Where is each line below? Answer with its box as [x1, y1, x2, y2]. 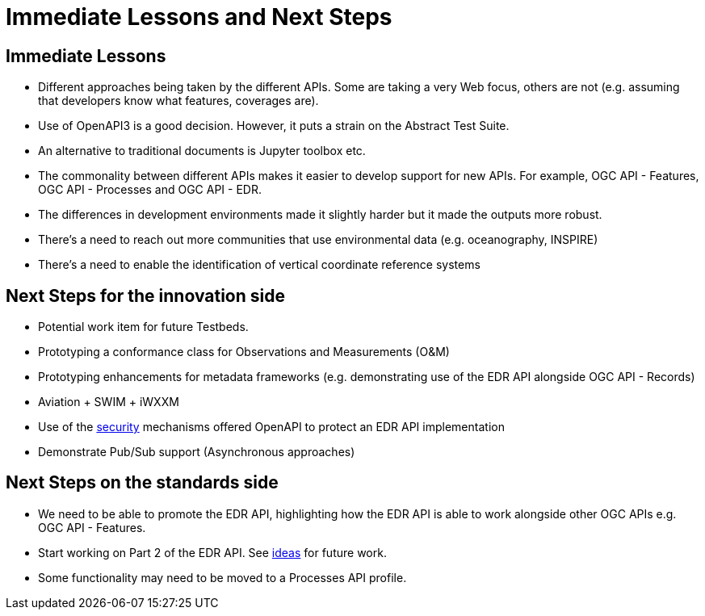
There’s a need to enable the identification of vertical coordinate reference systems [38, 258, 480, 272]
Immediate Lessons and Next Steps [6, 3, 392, 31]
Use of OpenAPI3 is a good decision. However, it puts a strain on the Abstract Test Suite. [38, 119, 510, 133]
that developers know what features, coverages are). [38, 94, 319, 108]
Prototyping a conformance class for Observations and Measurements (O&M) [38, 345, 450, 359]
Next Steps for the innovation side [6, 285, 285, 306]
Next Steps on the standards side [6, 472, 279, 493]
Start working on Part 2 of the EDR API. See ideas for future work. [38, 545, 387, 559]
